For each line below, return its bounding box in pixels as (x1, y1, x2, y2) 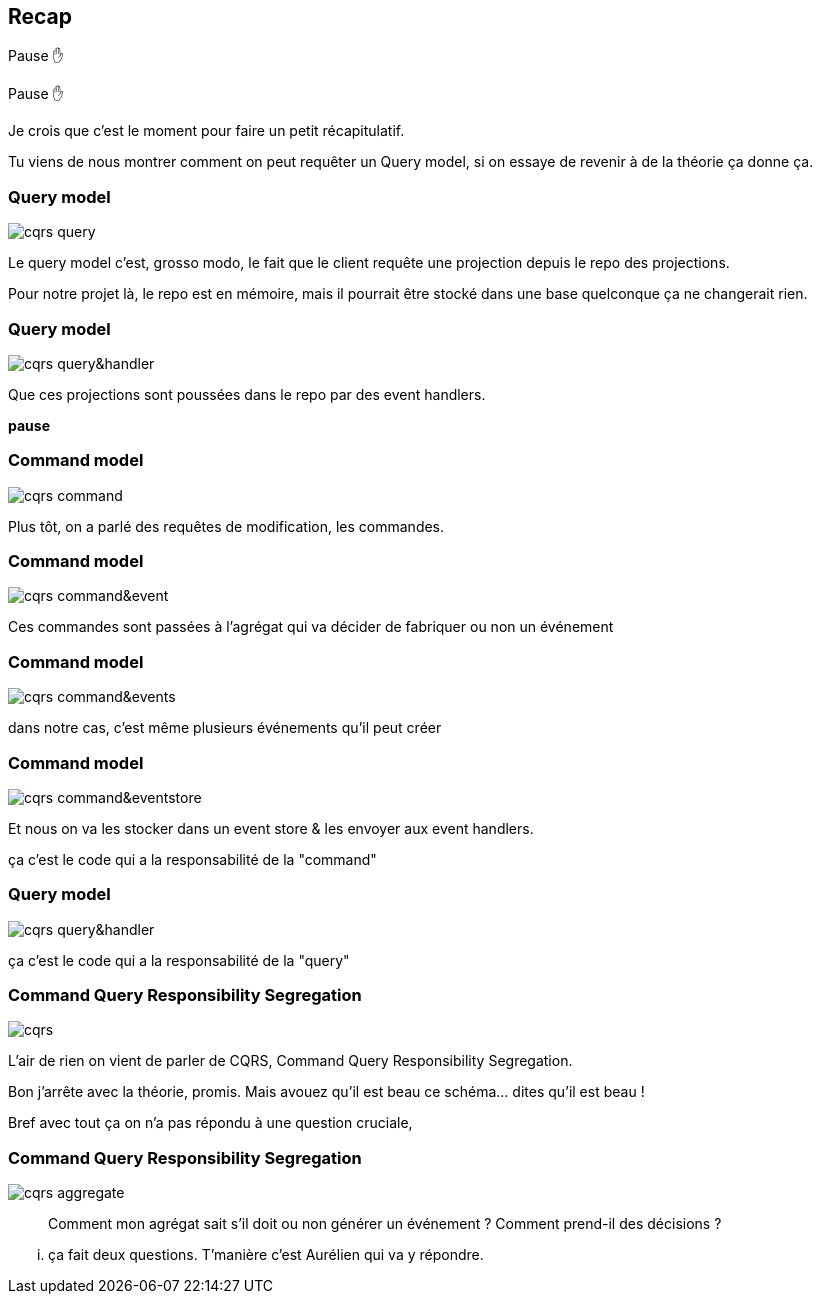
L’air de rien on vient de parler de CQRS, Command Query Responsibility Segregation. (8, 1052, 573, 1070)
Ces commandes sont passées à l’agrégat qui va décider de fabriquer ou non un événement (8, 618, 614, 636)
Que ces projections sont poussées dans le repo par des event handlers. (8, 385, 486, 403)
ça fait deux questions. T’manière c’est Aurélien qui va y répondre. (48, 1246, 484, 1264)
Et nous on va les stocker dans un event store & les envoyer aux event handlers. (8, 819, 534, 837)
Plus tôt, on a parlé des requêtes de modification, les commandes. (8, 517, 445, 535)
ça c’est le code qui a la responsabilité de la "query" (8, 951, 350, 969)
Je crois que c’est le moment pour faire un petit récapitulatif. (8, 122, 405, 140)
